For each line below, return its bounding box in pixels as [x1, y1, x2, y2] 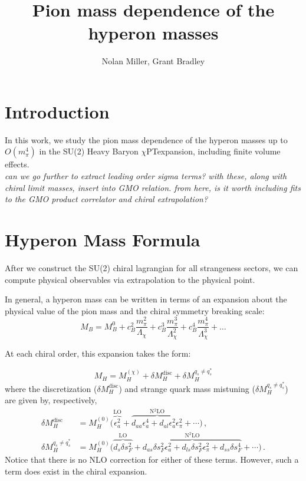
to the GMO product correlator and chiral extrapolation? [5, 193, 208, 205]
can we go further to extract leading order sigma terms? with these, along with [5, 170, 287, 182]
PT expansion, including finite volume [146, 145, 281, 157]
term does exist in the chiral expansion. [5, 464, 147, 477]
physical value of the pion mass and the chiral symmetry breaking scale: [5, 304, 265, 317]
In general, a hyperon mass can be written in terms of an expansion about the [5, 293, 287, 305]
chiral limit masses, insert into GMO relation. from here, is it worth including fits [5, 181, 301, 193]
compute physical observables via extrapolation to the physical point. [5, 273, 255, 285]
